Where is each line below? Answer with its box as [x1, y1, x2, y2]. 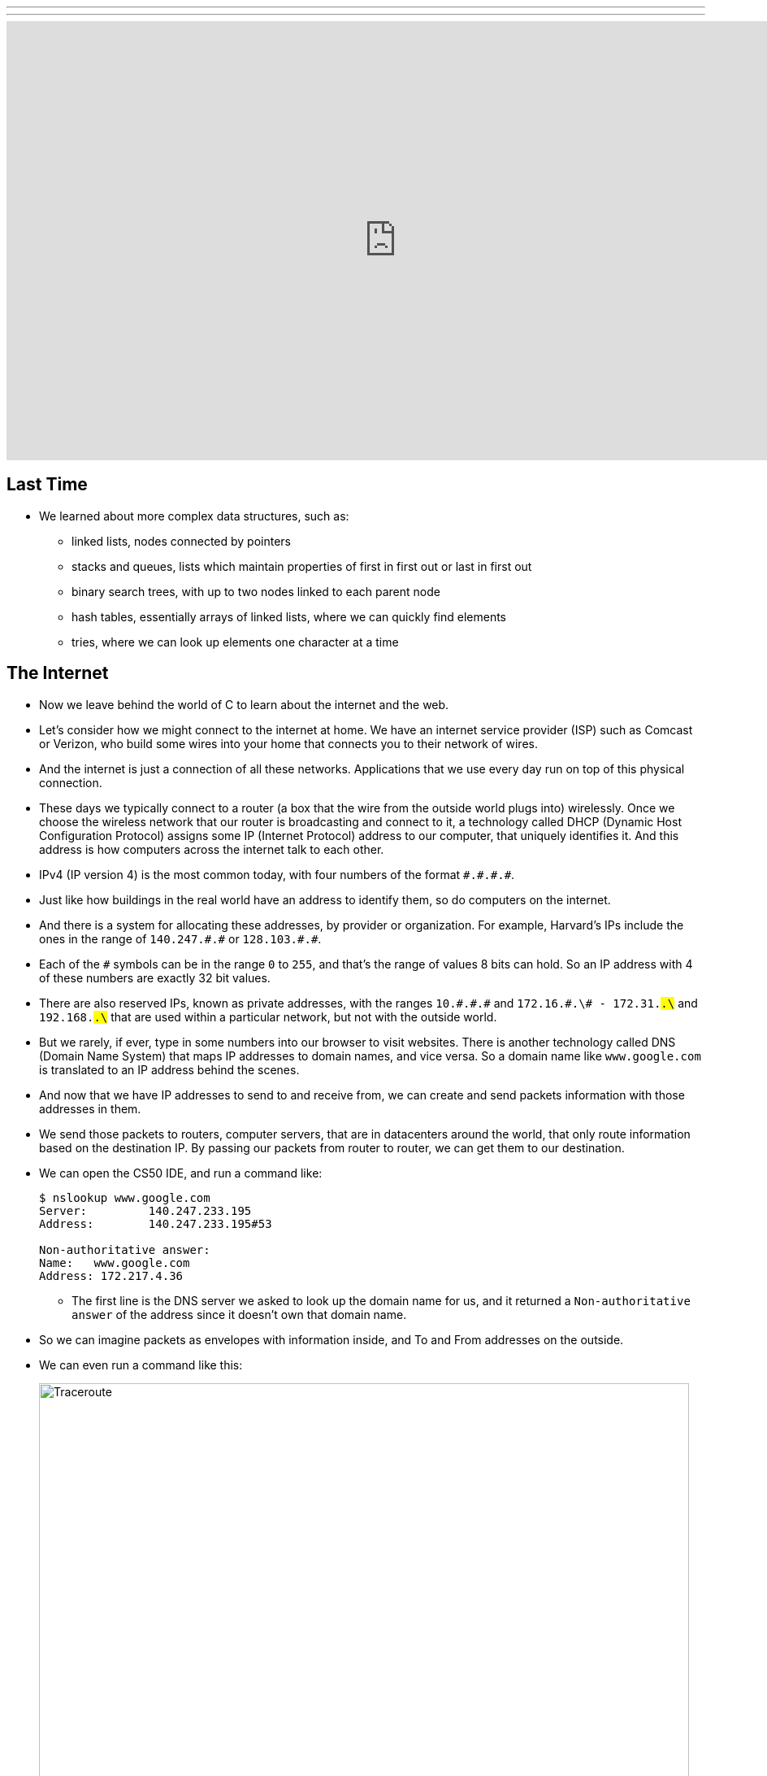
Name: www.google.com [39, 1256, 190, 1269]
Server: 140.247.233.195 [39, 1204, 252, 1217]
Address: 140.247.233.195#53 [39, 1217, 272, 1230]
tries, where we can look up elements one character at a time [71, 634, 399, 649]
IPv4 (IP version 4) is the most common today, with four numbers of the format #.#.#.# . [39, 867, 515, 881]
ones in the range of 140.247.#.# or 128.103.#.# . [39, 931, 322, 946]
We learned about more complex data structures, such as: [39, 508, 349, 523]
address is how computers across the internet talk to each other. [39, 842, 384, 856]
